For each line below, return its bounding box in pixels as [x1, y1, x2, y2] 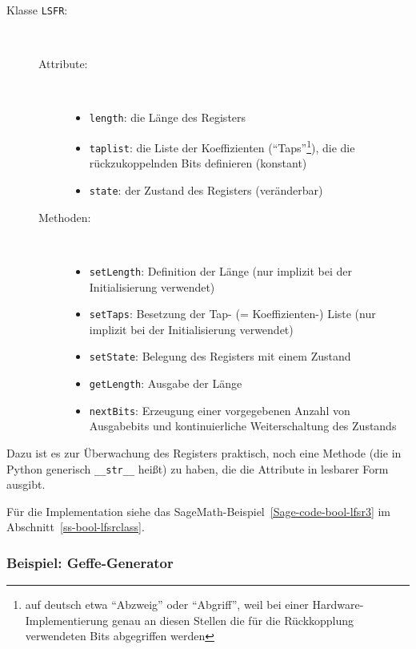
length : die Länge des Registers [89, 109, 246, 126]
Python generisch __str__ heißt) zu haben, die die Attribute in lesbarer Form [6, 460, 389, 477]
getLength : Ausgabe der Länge [89, 375, 242, 391]
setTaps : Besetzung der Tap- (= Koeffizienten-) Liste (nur [89, 305, 376, 322]
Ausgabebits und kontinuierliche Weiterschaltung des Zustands [89, 417, 397, 434]
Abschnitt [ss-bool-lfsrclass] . [6, 518, 145, 535]
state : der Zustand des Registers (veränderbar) [89, 182, 323, 198]
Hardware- [312, 596, 364, 613]
